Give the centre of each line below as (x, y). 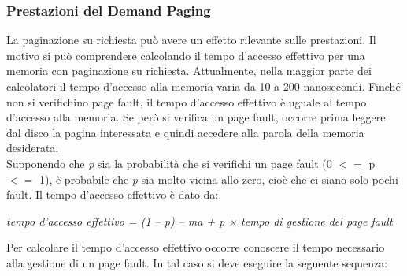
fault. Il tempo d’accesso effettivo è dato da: (113, 194)
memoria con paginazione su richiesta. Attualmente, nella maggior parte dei (189, 71)
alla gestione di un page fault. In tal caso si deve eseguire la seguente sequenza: (197, 262)
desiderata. (33, 148)
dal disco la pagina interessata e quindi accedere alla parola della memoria (185, 132)
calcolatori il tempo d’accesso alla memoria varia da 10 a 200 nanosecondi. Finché (203, 86)
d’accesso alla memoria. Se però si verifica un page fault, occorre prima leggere (196, 117)
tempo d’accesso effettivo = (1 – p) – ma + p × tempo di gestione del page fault (200, 220)
